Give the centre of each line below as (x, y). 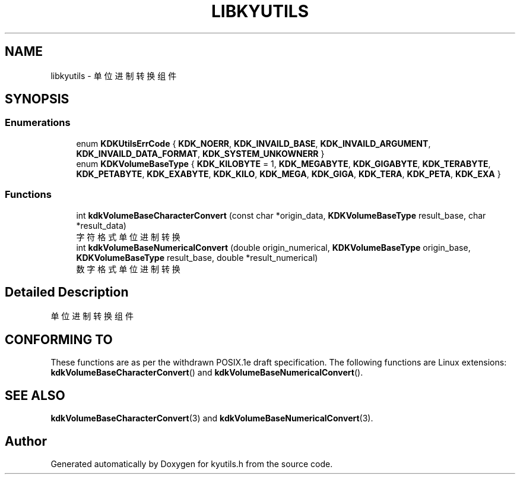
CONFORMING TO (59, 339)
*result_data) (101, 225)
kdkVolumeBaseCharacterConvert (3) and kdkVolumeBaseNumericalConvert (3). (212, 418)
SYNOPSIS (37, 99)
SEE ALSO (35, 395)
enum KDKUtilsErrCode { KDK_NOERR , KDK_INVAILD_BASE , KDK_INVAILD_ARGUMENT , (253, 143)
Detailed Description (67, 292)
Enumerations (38, 123)
